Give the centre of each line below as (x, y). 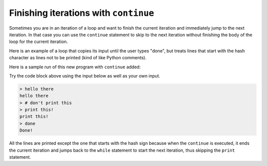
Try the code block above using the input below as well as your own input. (85, 76)
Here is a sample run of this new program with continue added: (75, 67)
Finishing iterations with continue (82, 13)
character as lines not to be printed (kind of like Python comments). (78, 58)
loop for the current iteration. (39, 41)
